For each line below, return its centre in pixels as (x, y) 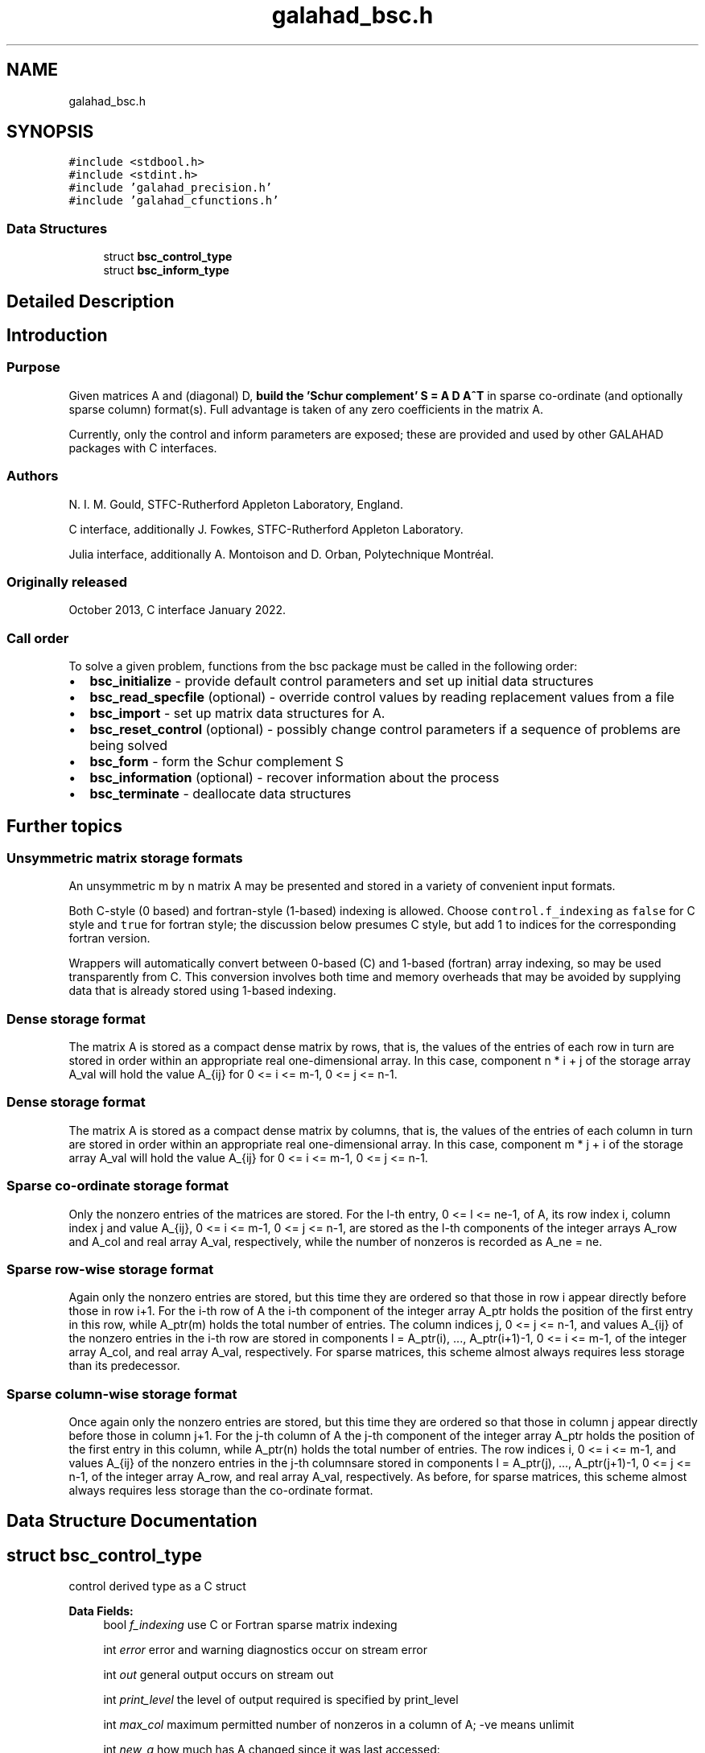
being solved (129, 746)
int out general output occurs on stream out (219, 1675)
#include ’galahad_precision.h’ (171, 188)
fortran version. (109, 938)
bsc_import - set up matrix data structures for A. (237, 714)
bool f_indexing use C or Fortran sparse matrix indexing (250, 1625)
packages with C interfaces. (143, 448)
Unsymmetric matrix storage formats (125, 858)
